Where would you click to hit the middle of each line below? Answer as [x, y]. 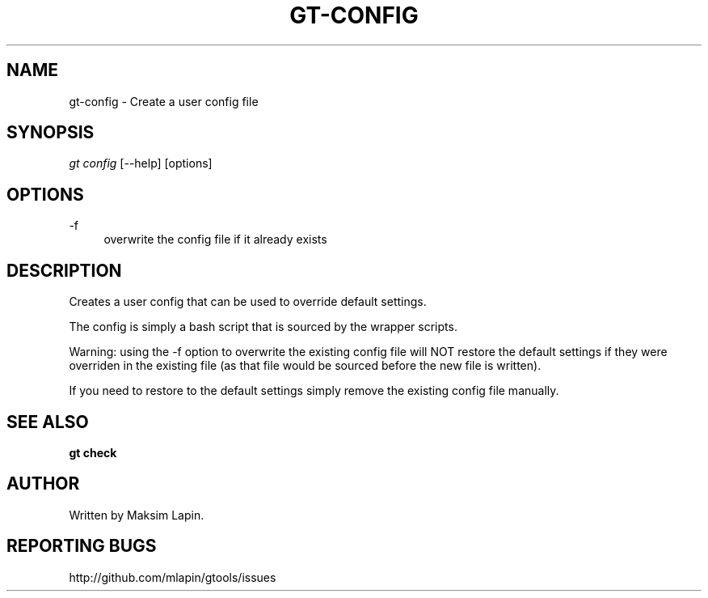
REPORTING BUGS [82, 546]
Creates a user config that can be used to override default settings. [248, 302]
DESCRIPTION [64, 270]
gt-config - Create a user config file [164, 101]
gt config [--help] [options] [141, 163]
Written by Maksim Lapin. [137, 515]
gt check [93, 452]
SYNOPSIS [51, 133]
